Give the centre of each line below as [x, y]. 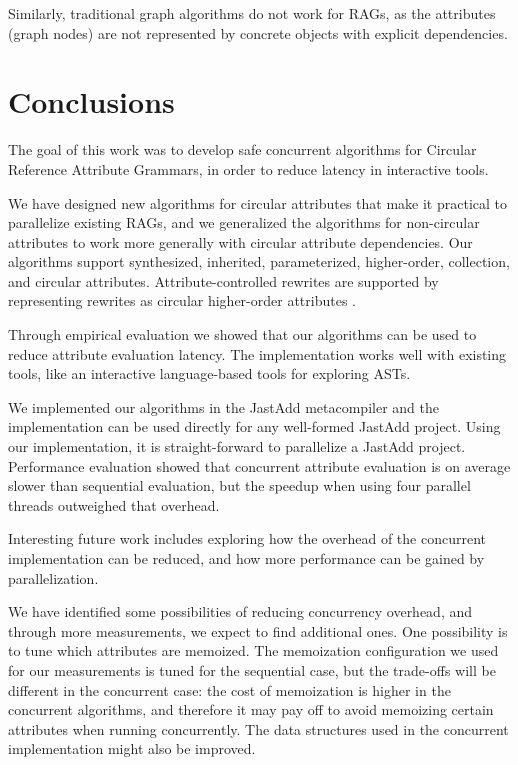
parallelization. [53, 577]
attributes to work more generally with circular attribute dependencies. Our [240, 241]
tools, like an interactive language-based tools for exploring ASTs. [209, 373]
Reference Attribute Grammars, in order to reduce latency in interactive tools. [248, 168]
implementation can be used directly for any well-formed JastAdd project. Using [254, 426]
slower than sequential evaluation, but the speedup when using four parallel [239, 485]
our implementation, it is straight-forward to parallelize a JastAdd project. [237, 446]
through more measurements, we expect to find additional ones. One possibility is [258, 630]
